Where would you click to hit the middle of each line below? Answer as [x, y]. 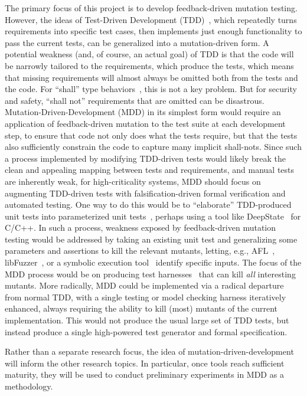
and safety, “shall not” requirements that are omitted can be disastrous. [135, 100]
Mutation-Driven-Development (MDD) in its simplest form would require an [143, 112]
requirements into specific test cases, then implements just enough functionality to [153, 31]
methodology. [29, 386]
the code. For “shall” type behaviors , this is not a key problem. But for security [151, 89]
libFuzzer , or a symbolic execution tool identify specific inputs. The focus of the [153, 262]
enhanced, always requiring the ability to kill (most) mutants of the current [141, 308]
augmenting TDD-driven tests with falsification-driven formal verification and [145, 193]
